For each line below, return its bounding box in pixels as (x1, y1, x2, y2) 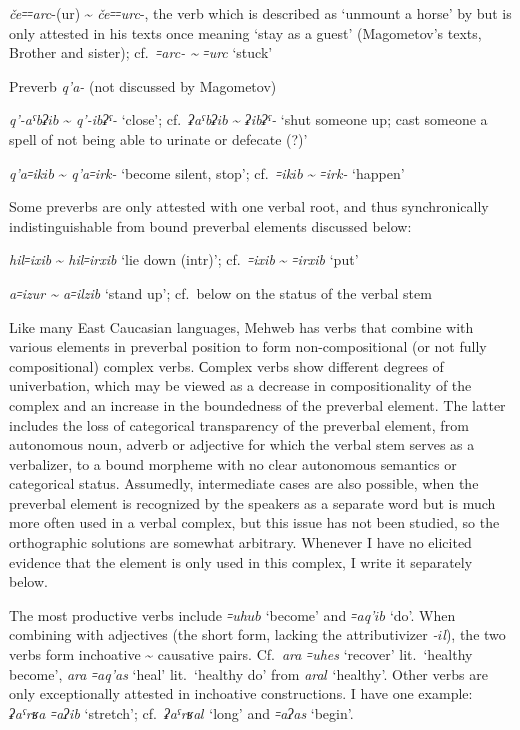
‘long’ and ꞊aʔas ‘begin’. (209, 702, 354, 723)
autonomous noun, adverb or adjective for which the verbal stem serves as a (9, 434, 475, 455)
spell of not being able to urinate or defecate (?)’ (9, 128, 308, 149)
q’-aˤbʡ (9, 109, 48, 130)
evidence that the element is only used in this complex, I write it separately (9, 551, 473, 572)
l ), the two (442, 624, 506, 645)
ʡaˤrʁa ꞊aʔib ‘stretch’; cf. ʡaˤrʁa (9, 702, 201, 723)
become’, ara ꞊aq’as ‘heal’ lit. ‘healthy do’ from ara (9, 663, 324, 684)
